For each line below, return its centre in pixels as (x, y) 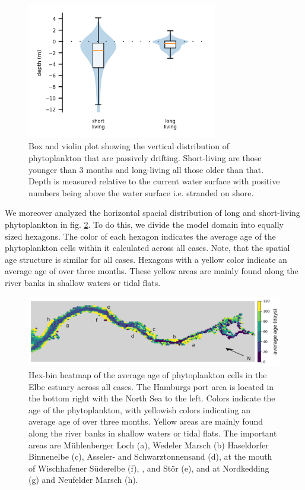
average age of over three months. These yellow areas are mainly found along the (152, 271)
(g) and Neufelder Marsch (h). (83, 480)
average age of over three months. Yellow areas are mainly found (146, 421)
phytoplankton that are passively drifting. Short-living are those (145, 157)
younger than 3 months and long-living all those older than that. (146, 169)
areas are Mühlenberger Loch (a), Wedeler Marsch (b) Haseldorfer (149, 445)
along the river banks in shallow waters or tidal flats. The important (153, 433)
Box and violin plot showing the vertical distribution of (129, 146)
